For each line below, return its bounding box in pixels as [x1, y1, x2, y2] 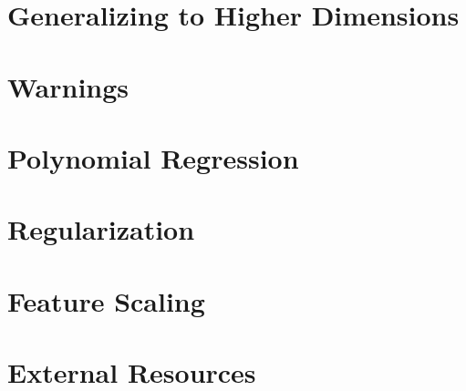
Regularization [7, 211, 195, 248]
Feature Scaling [7, 282, 205, 319]
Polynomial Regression [7, 139, 299, 176]
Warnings [7, 67, 129, 105]
